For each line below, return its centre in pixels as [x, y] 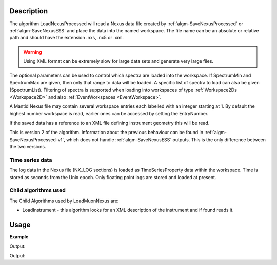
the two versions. [28, 146]
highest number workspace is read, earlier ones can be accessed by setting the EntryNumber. [109, 114]
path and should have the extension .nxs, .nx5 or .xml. [67, 38]
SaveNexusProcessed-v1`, [37, 139]
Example [19, 237]
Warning [33, 52]
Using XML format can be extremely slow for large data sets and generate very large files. [118, 61]
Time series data [31, 160]
